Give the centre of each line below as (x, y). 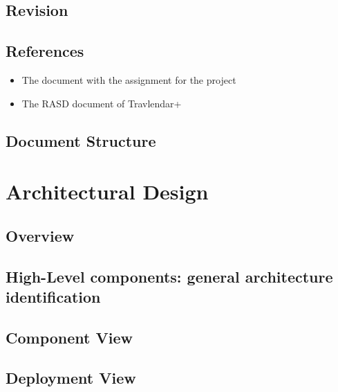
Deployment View (71, 378)
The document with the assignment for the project (129, 79)
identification (53, 296)
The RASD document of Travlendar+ (102, 103)
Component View (69, 337)
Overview (40, 235)
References (45, 51)
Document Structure (81, 140)
